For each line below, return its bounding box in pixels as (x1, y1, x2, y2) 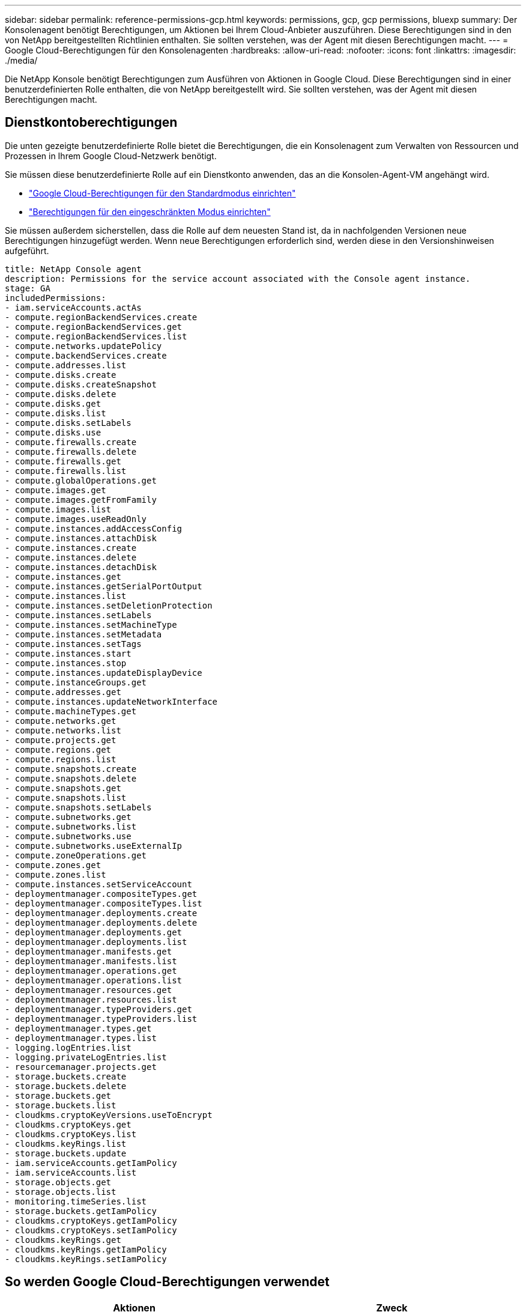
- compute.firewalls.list (5, 466, 127, 476)
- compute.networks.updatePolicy (5, 341, 162, 351)
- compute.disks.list (5, 408, 106, 418)
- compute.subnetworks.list (5, 821, 137, 831)
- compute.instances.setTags (5, 639, 142, 649)
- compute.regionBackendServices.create (5, 312, 198, 322)
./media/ (5, 55, 38, 65)
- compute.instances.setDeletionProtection (5, 600, 213, 610)
